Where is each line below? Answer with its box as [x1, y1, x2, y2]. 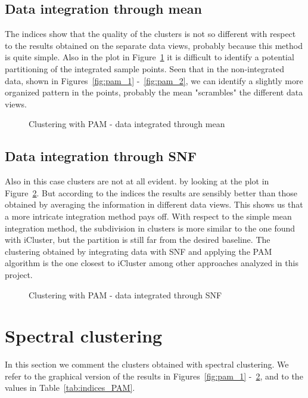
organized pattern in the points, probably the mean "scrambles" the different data [5, 86, 303, 98]
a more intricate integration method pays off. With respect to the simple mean [5, 209, 292, 222]
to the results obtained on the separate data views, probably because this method [5, 39, 303, 51]
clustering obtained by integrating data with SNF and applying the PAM [5, 245, 272, 257]
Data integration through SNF [5, 147, 197, 165]
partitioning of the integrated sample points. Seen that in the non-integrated [5, 62, 284, 75]
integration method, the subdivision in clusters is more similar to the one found [5, 221, 295, 234]
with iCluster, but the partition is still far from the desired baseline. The [5, 233, 270, 246]
